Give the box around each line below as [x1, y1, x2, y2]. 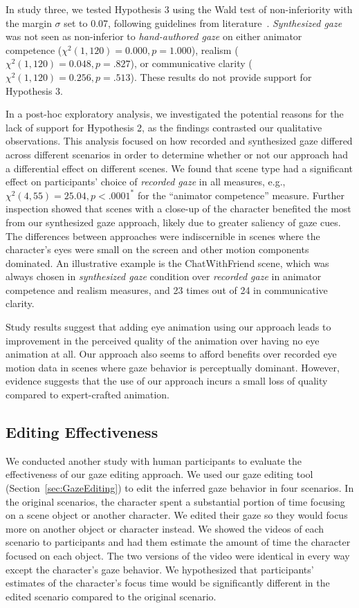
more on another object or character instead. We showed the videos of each [6, 521, 324, 535]
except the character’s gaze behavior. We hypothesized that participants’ [6, 562, 314, 576]
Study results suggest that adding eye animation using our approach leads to [6, 320, 331, 334]
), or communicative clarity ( [130, 56, 252, 71]
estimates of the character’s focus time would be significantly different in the [6, 575, 330, 590]
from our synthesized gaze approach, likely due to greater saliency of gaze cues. [6, 214, 341, 229]
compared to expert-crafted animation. [6, 387, 169, 402]
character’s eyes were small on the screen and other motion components [6, 242, 309, 257]
